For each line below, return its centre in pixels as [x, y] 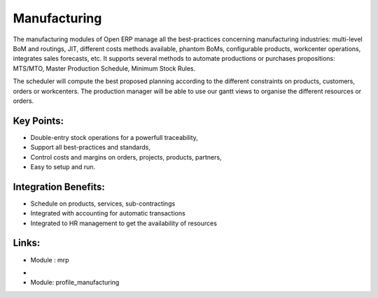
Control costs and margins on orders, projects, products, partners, [126, 157]
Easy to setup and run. [63, 166]
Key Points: [38, 121]
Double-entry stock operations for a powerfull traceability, [114, 137]
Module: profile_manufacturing [75, 283]
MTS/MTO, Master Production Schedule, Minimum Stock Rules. [104, 68]
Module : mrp [50, 260]
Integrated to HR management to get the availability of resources [124, 223]
